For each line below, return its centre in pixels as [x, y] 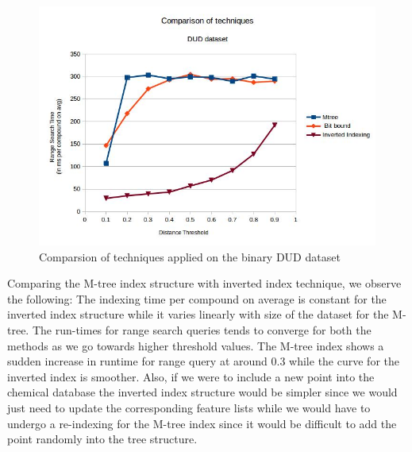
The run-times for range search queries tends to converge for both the [202, 329]
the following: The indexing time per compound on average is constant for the [197, 298]
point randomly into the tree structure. [102, 439]
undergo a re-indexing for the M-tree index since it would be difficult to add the [202, 423]
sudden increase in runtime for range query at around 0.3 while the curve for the [203, 361]
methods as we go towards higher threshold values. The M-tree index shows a [196, 345]
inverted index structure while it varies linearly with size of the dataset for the [198, 314]
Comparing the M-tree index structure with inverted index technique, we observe [204, 283]
